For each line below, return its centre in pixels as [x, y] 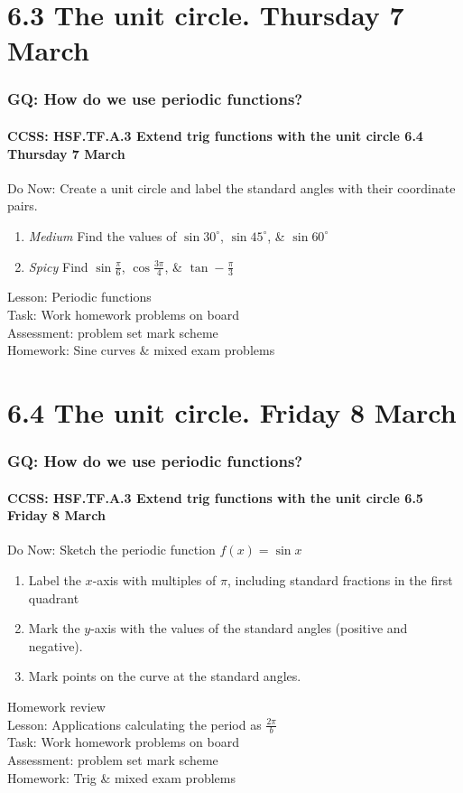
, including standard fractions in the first [340, 579]
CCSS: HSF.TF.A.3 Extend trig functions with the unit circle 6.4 [215, 135]
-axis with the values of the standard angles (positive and [249, 628]
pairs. [23, 205]
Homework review [56, 706]
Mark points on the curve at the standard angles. [165, 676]
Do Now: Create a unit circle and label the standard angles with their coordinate [231, 187]
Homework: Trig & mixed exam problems [121, 777]
